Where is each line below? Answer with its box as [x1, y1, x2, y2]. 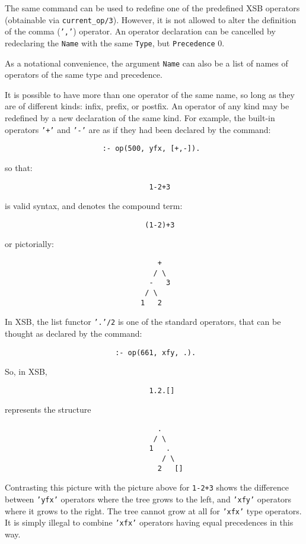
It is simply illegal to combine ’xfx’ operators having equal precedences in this [5, 516, 294, 529]
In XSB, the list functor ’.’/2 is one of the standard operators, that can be [5, 315, 281, 328]
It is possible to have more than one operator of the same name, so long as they [5, 88, 295, 100]
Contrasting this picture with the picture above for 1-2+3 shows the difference [5, 481, 289, 494]
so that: [5, 161, 33, 173]
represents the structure [5, 403, 91, 416]
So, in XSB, [5, 365, 47, 378]
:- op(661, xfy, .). [115, 348, 196, 357]
